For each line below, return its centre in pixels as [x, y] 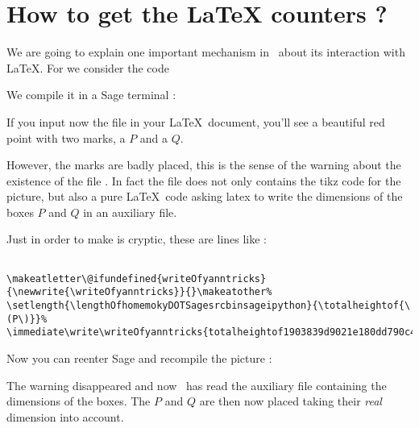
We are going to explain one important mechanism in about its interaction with [206, 52]
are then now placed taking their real [290, 401]
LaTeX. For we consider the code [88, 67]
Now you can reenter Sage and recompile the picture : [139, 358]
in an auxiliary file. [130, 212]
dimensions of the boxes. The [79, 401]
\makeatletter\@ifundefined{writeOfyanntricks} [137, 278]
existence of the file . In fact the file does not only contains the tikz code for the [204, 180]
